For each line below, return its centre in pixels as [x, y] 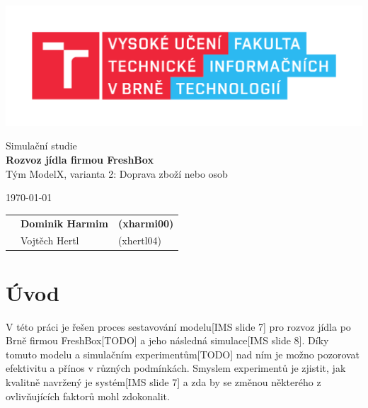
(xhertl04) [140, 240]
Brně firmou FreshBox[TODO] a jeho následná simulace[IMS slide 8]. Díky [167, 340]
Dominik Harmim [64, 223]
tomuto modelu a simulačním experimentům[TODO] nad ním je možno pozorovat [183, 354]
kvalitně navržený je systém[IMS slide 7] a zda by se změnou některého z [163, 381]
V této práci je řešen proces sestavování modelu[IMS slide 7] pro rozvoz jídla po [178, 326]
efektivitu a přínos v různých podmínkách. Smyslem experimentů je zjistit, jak [176, 368]
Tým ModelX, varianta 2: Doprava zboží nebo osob [117, 173]
